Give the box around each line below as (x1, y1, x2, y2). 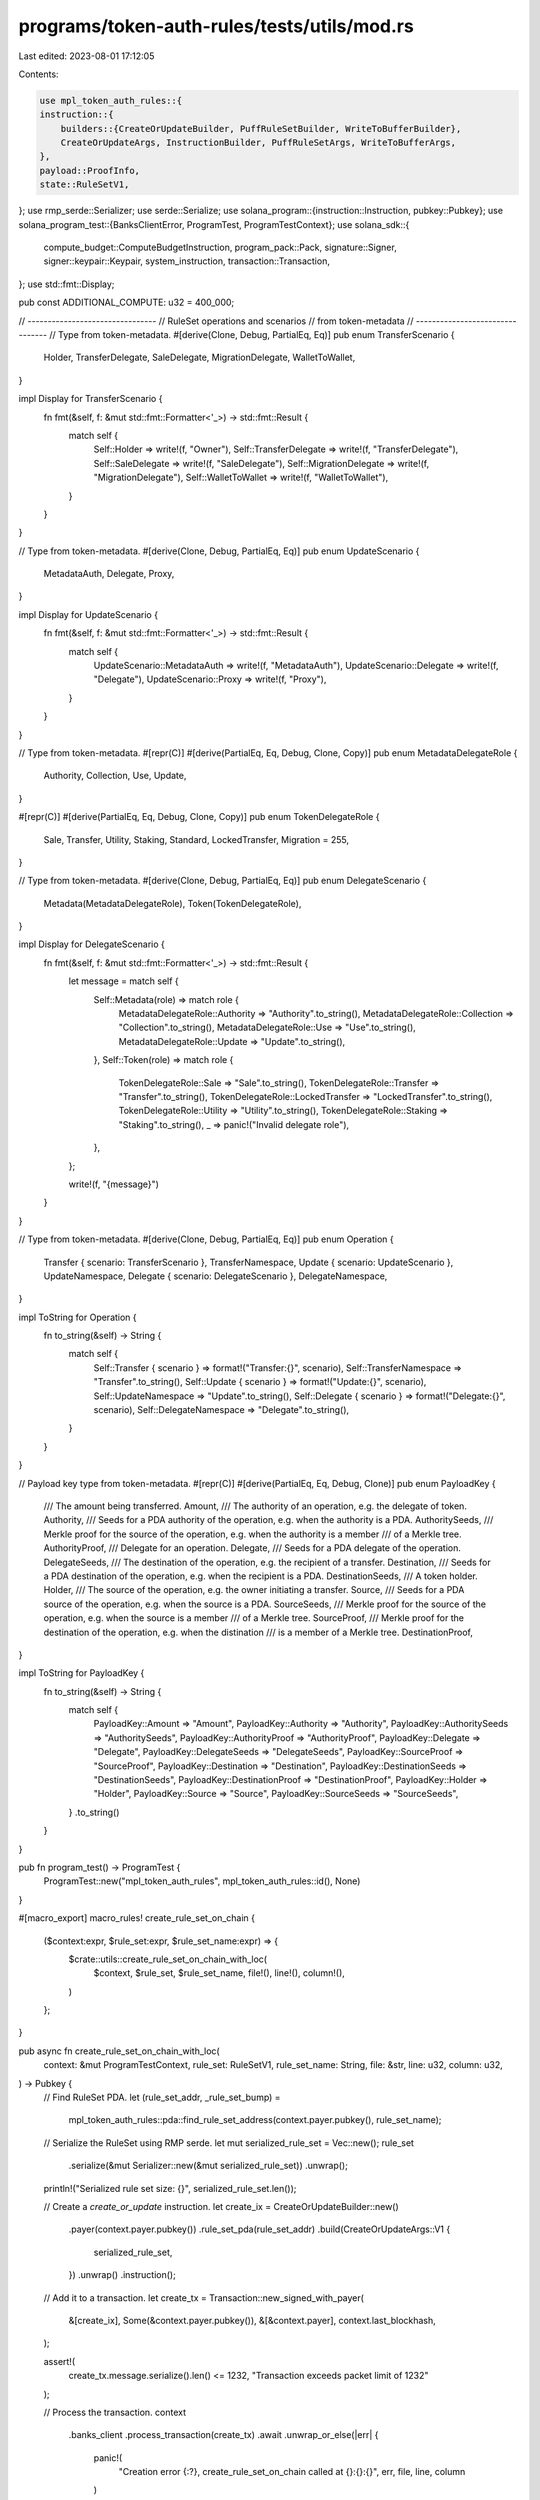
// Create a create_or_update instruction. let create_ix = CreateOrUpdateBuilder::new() (43, 2201, 399, 2212)
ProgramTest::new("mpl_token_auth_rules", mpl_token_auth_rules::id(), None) (43, 1875, 361, 1887)
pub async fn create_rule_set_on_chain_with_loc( (18, 2045, 220, 2057)
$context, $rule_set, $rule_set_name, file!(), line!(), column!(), (93, 1967, 345, 1979)
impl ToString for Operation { (18, 1311, 137, 1323)
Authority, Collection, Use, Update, (43, 770, 187, 782)
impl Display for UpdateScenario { (18, 608, 159, 620)
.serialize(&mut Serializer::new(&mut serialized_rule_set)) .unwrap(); (68, 2160, 349, 2172)
